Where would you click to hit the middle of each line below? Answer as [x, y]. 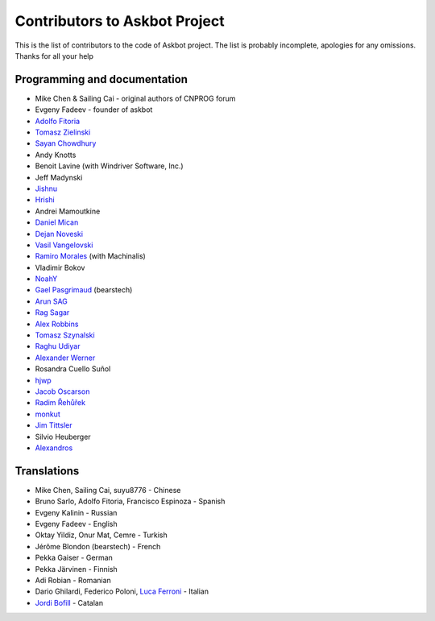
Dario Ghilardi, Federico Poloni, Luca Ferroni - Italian [122, 591]
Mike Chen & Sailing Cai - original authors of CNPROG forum [135, 98]
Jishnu [46, 188]
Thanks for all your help [54, 56]
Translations [47, 471]
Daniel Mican [57, 222]
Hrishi [45, 200]
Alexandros [54, 448]
